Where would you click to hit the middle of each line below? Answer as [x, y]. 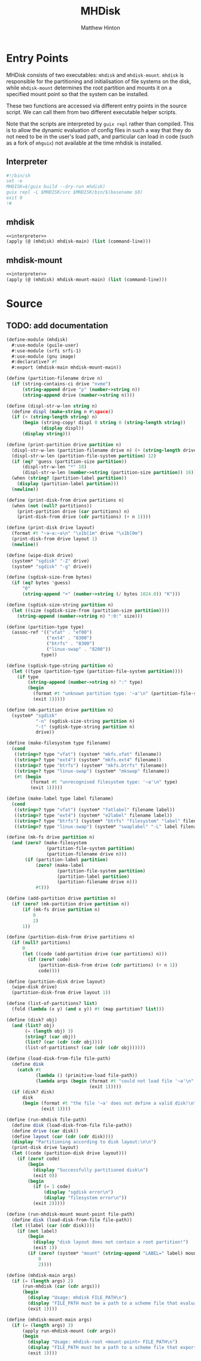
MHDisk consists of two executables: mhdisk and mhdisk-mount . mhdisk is [95, 75]
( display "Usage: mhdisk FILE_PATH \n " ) [77, 1298]
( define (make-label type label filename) [60, 799]
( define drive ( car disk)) [45, 1131]
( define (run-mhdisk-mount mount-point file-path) [71, 1214]
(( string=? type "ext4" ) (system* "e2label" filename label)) [93, 815]
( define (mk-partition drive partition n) [60, 710]
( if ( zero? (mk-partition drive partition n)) [71, 904]
